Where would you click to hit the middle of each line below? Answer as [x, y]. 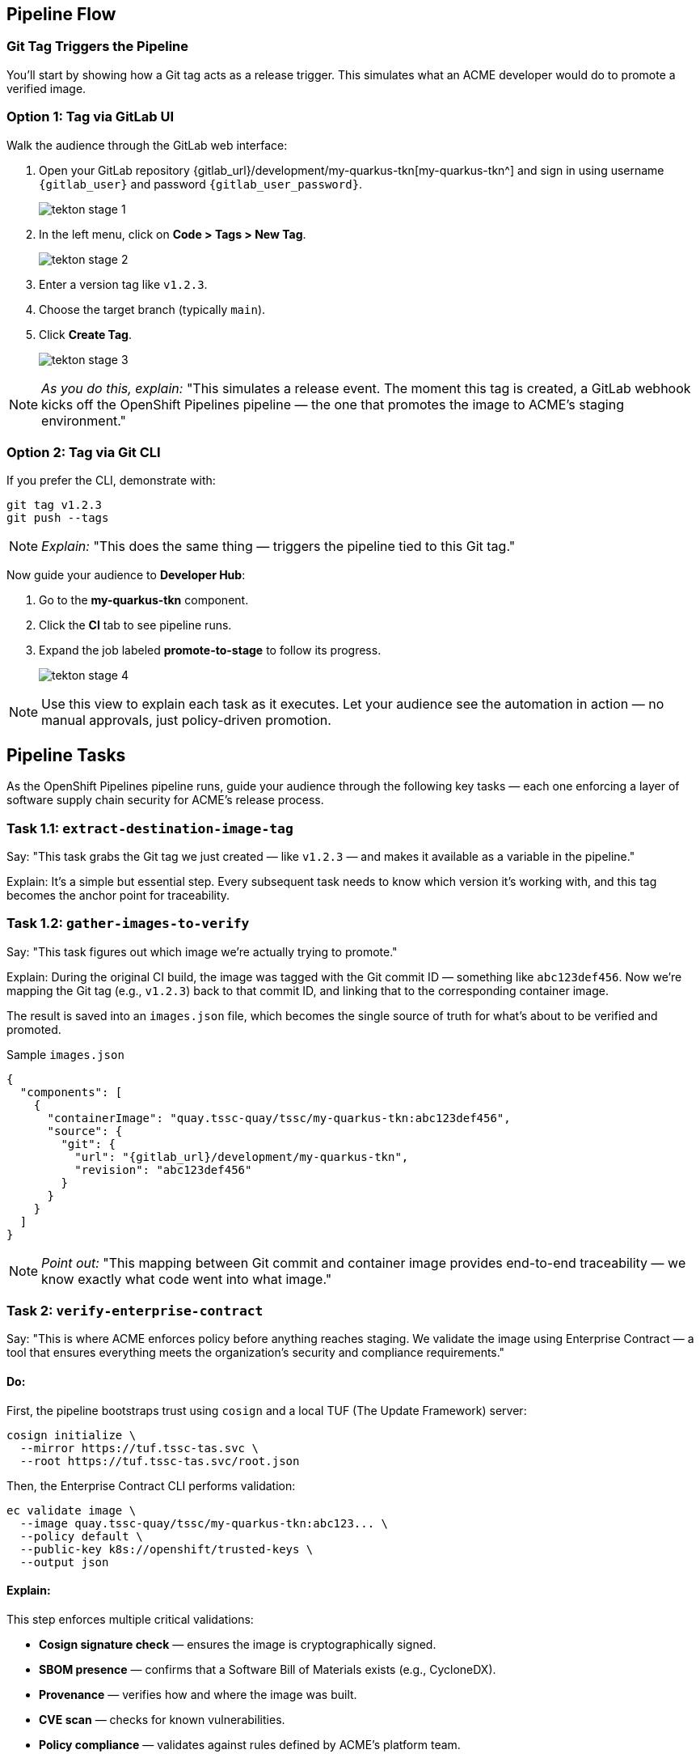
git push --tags [58, 518]
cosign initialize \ [72, 1435]
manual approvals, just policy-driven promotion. [186, 720]
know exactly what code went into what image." [187, 1279]
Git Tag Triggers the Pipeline [98, 47]
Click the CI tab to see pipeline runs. [135, 625]
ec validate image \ [72, 1510]
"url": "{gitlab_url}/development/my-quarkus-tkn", [242, 1156]
